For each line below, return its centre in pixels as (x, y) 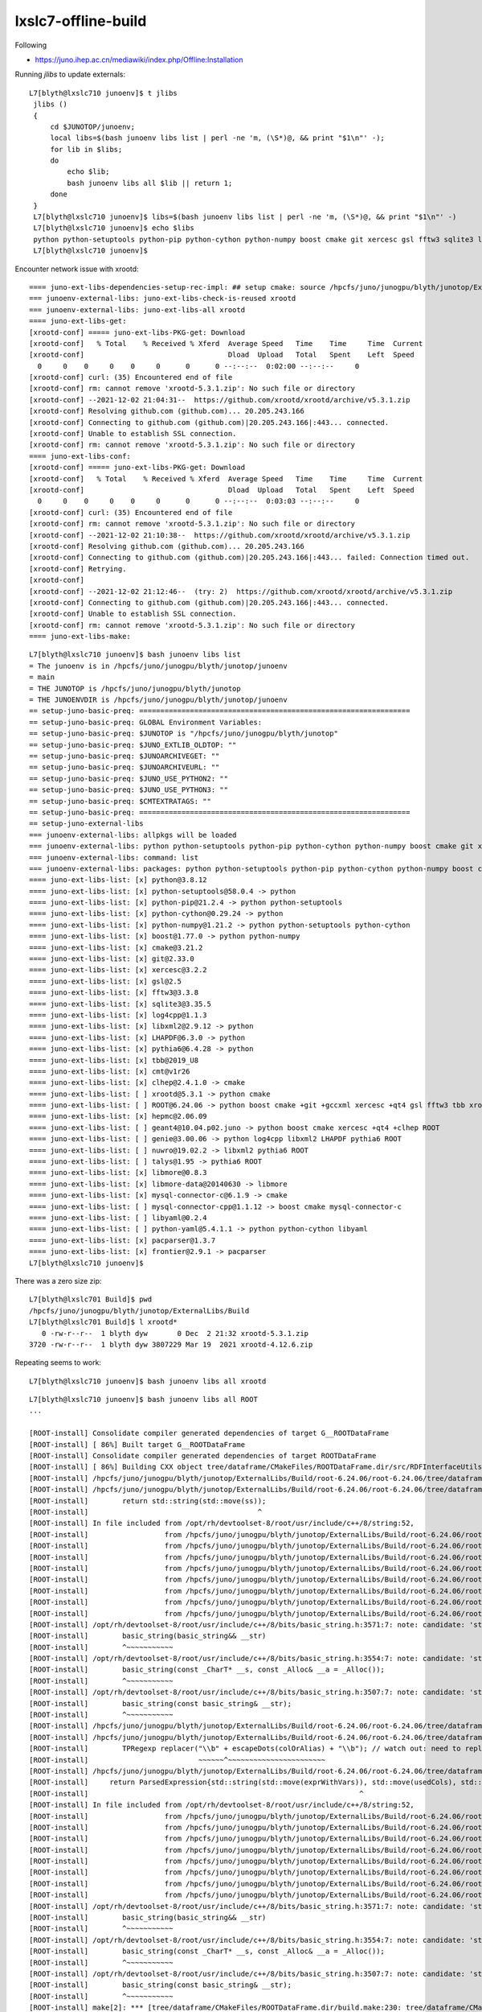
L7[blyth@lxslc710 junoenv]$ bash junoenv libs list (135, 655)
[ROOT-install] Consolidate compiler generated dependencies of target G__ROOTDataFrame (209, 1433)
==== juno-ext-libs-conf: (80, 456)
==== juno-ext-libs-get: (78, 321)
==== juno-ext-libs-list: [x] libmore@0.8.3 (118, 1173)
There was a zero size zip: (58, 1280)
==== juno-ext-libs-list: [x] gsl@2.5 (106, 981)
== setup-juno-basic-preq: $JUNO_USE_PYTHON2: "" (129, 778)
